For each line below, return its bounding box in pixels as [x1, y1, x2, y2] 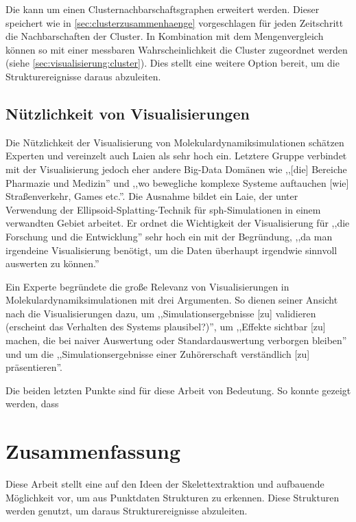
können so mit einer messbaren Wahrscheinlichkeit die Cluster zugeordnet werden [5, 42, 348, 56]
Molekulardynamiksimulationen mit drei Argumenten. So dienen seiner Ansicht [5, 293, 338, 307]
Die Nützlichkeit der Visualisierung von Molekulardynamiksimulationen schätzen [5, 135, 344, 149]
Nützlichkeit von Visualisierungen [5, 102, 250, 124]
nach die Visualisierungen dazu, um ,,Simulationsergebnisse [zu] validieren [5, 306, 316, 320]
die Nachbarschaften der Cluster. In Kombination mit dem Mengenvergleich [5, 29, 324, 43]
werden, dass [5, 396, 59, 411]
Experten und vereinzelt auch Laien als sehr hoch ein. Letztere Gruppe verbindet [5, 148, 347, 163]
